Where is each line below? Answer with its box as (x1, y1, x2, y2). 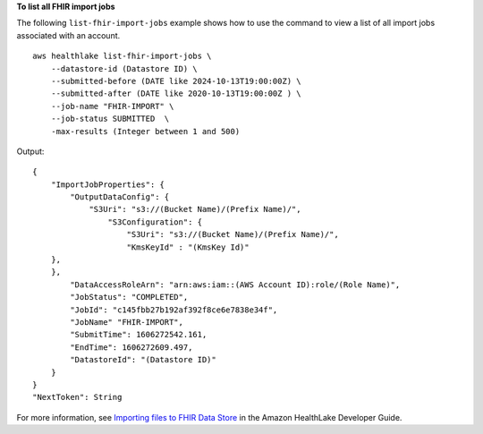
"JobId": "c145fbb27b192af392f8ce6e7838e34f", (70, 304, 278, 315)
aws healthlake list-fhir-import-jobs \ (32, 51, 212, 62)
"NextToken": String (32, 392, 123, 403)
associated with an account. (16, 30, 121, 40)
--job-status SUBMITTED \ (50, 114, 170, 124)
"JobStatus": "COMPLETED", (70, 292, 189, 302)
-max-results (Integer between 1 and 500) (50, 126, 241, 136)
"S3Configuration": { (107, 217, 203, 227)
